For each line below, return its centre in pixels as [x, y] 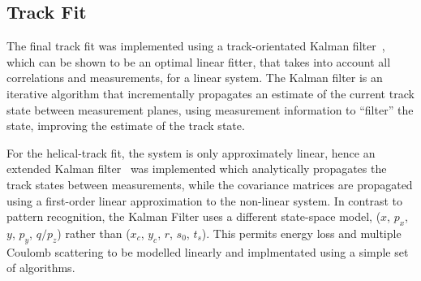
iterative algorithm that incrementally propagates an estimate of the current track [210, 93]
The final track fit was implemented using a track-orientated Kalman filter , [196, 46]
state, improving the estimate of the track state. [126, 125]
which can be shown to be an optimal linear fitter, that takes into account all [199, 61]
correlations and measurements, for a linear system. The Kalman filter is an [195, 78]
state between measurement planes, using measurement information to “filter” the [210, 109]
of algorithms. [41, 268]
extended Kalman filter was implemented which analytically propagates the [197, 169]
